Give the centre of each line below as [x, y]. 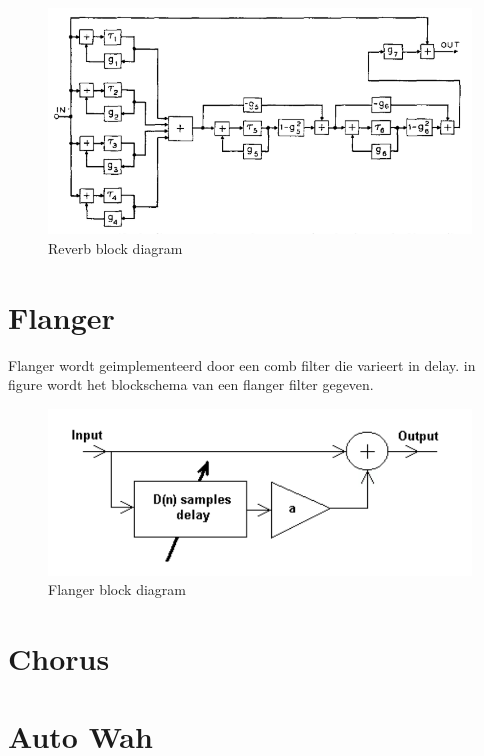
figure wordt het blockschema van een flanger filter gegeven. [191, 384]
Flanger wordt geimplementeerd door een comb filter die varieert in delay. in [242, 364]
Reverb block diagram [115, 247]
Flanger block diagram [117, 589]
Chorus [59, 657]
